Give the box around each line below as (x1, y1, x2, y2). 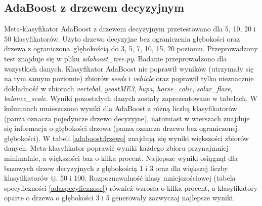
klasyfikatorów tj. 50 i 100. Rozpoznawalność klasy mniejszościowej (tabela (4, 173, 236, 183)
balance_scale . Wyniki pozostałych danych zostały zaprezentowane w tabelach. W (4, 93, 257, 104)
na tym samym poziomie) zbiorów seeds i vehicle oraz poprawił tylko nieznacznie (4, 73, 254, 84)
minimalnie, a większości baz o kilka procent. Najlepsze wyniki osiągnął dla (4, 152, 238, 163)
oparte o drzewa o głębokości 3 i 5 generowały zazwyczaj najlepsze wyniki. (4, 192, 235, 203)
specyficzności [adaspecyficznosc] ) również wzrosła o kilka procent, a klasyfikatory (4, 182, 258, 193)
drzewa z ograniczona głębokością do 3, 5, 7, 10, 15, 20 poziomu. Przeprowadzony (4, 43, 258, 54)
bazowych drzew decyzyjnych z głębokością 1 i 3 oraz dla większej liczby (4, 162, 228, 173)
